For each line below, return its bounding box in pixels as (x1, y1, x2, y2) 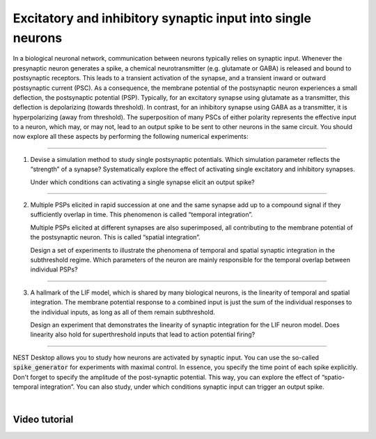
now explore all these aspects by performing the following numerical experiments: (13, 133, 249, 141)
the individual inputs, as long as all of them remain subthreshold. (30, 308, 215, 316)
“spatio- (321, 373, 345, 381)
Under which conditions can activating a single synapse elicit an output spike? (30, 178, 255, 186)
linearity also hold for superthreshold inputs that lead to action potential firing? (30, 330, 256, 338)
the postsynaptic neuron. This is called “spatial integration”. (30, 233, 201, 241)
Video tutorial (13, 414, 74, 426)
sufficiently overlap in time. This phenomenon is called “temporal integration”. (30, 210, 253, 219)
